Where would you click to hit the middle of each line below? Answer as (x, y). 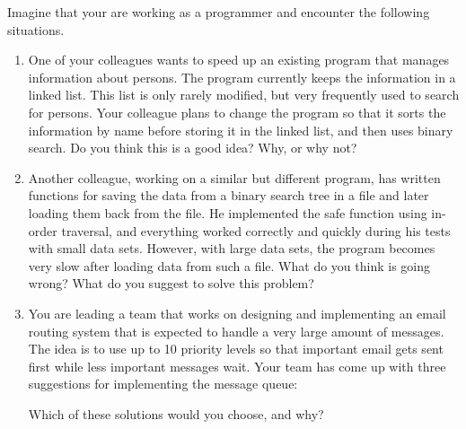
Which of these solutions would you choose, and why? (176, 413)
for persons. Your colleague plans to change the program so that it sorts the (237, 112)
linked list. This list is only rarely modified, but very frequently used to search (244, 95)
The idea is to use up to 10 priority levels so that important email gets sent (236, 349)
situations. (36, 29)
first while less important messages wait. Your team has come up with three (237, 366)
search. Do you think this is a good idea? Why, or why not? (193, 148)
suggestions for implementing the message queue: (163, 384)
